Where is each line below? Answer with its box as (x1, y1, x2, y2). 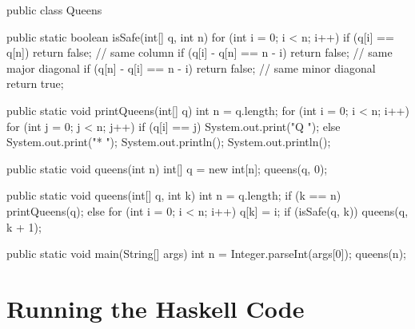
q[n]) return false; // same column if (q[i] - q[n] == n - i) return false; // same (6, 44, 393, 61)
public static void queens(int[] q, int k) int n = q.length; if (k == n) (6, 187, 341, 204)
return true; (6, 75, 64, 92)
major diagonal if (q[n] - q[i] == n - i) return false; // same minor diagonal (6, 59, 376, 76)
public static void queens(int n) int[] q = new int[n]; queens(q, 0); (6, 160, 328, 176)
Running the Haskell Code (6, 291, 305, 324)
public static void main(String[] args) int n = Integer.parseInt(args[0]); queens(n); (6, 245, 406, 262)
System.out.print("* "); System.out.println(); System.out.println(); (6, 133, 331, 150)
